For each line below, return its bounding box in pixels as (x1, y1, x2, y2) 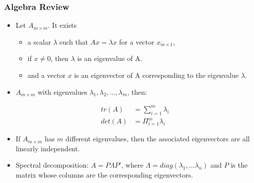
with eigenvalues (37, 86, 87, 97)
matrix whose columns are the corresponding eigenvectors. (15, 169, 193, 180)
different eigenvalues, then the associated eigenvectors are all (65, 133, 250, 144)
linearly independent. (15, 143, 80, 153)
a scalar (27, 36, 51, 47)
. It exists (48, 20, 77, 30)
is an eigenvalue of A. (77, 53, 143, 63)
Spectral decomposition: (15, 160, 89, 170)
